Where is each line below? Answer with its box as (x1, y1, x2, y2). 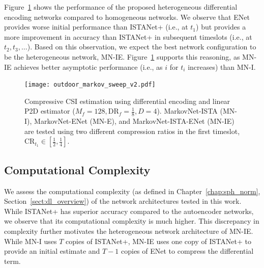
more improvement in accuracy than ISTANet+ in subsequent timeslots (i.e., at (4, 31, 252, 42)
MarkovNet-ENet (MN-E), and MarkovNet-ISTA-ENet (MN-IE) (34, 116, 234, 126)
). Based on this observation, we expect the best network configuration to (27, 41, 256, 52)
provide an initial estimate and (4, 246, 100, 256)
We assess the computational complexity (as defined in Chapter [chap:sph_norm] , (4, 185, 260, 196)
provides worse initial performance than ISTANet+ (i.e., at (4, 21, 188, 32)
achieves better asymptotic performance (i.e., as (14, 61, 163, 72)
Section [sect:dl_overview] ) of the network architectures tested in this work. (4, 196, 242, 206)
